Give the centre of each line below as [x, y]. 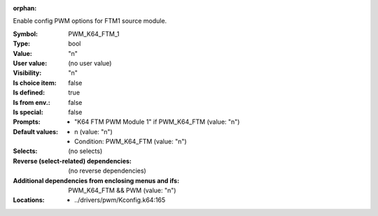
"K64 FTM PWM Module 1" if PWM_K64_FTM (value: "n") [157, 122]
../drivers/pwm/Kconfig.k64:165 [120, 200]
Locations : [29, 200]
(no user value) [90, 63]
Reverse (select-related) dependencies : [72, 161]
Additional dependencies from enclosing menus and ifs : [96, 180]
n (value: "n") [94, 131]
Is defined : [29, 93]
